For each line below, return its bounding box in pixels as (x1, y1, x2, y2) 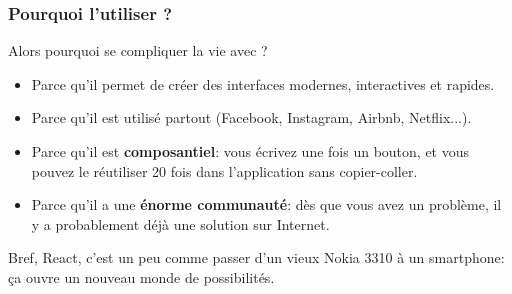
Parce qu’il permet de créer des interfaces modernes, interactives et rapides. (31, 73, 495, 94)
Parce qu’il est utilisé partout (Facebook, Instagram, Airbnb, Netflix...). (31, 107, 472, 128)
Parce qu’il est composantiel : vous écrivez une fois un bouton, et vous (31, 141, 470, 161)
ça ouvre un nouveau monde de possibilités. (8, 266, 275, 287)
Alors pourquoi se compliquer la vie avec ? (8, 40, 268, 61)
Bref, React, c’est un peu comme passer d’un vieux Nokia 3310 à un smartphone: (8, 247, 505, 268)
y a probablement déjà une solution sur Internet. (31, 213, 330, 234)
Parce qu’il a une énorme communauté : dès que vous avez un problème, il (31, 194, 502, 215)
